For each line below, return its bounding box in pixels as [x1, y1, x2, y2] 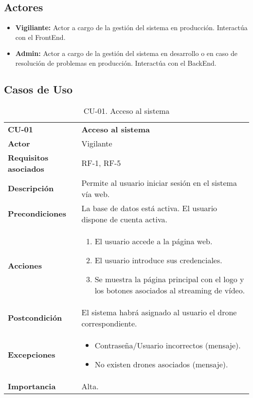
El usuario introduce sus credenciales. [94, 254, 222, 266]
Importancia [8, 380, 56, 392]
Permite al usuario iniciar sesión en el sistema [81, 177, 237, 188]
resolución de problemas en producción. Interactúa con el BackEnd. [15, 57, 217, 68]
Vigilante [81, 137, 112, 149]
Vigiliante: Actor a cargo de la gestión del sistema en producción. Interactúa [15, 22, 248, 33]
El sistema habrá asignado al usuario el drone [81, 306, 237, 318]
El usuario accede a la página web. [94, 235, 213, 247]
